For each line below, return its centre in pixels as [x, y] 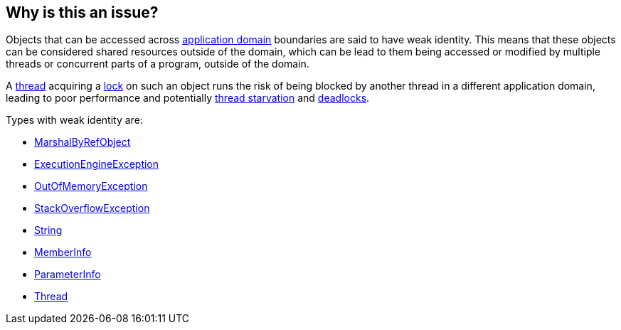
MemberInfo [63, 252]
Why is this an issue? [82, 12]
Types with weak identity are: [74, 120]
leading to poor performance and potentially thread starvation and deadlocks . [188, 98]
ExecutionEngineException [97, 164]
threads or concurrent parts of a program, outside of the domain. [158, 64]
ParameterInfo [68, 275]
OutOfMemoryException [91, 186]
